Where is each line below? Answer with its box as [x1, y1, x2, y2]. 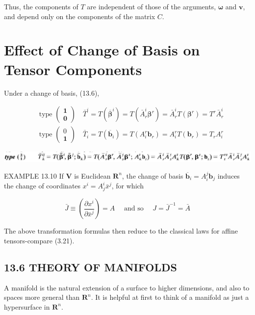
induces [217, 170, 240, 181]
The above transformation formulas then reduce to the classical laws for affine [4, 226, 238, 236]
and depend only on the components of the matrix [4, 11, 155, 21]
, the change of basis [122, 170, 183, 181]
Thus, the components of [4, 1, 78, 11]
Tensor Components [4, 59, 142, 79]
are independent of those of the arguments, [87, 1, 216, 11]
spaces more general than [4, 292, 80, 302]
